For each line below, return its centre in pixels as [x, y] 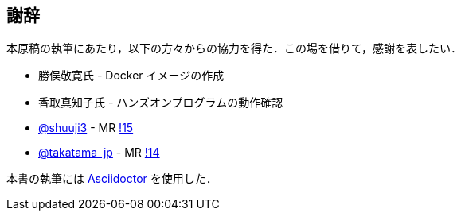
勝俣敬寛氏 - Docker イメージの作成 [131, 76]
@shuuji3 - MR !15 [86, 128]
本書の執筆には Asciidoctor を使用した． [112, 179]
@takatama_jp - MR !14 [99, 153]
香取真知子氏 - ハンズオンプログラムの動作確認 [161, 103]
